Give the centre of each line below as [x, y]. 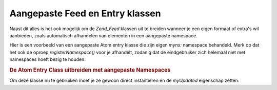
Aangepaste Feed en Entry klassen [85, 13]
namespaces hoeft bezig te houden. [47, 59]
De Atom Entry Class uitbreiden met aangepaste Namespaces [90, 70]
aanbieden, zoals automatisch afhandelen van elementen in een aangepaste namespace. [103, 35]
